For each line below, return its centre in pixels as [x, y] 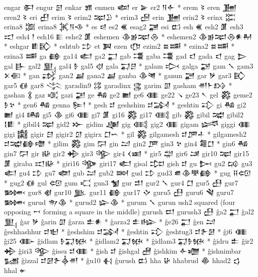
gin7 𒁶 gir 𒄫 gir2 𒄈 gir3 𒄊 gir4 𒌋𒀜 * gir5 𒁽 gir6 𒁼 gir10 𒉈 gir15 [127, 153]
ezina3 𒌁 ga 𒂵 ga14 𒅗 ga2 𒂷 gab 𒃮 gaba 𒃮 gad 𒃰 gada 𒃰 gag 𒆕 [126, 55]
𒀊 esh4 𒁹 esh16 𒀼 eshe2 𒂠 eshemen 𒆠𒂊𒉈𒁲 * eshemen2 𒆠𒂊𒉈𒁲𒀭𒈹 [128, 36]
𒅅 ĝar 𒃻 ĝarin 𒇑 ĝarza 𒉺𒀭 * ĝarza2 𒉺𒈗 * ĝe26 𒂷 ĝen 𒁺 [110, 222]
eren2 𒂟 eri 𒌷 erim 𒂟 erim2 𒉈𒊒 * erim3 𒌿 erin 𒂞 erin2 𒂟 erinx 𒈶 [120, 17]
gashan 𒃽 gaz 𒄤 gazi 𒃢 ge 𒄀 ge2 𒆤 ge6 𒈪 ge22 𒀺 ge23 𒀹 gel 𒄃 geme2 [128, 95]
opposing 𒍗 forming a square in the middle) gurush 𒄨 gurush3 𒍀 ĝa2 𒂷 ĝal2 [129, 212]
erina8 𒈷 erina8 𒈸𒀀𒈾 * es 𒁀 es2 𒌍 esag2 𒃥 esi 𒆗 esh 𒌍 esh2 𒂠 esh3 [124, 27]
